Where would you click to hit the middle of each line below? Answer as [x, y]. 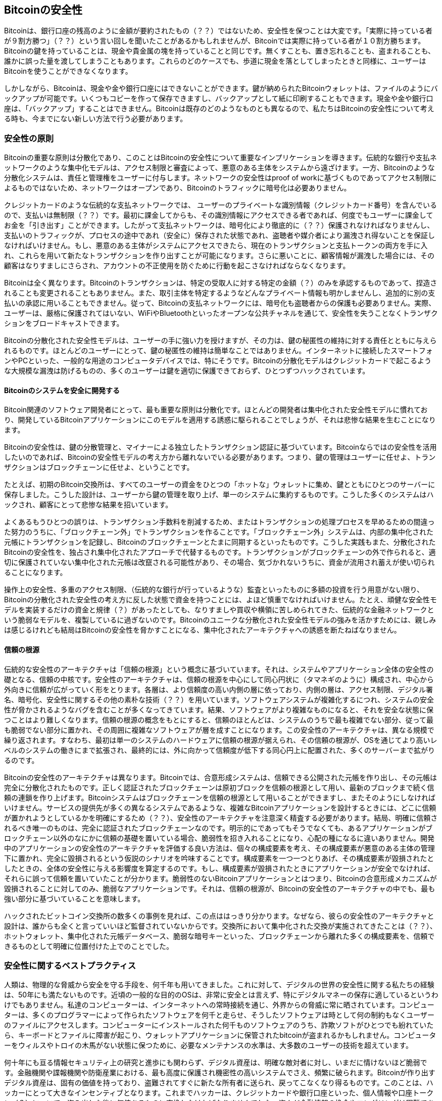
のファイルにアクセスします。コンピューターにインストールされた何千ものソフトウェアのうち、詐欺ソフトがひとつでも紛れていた [219, 1025]
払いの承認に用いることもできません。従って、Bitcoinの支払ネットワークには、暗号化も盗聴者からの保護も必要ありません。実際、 [220, 303]
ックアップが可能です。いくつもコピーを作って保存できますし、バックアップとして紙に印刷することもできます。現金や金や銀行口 [219, 99]
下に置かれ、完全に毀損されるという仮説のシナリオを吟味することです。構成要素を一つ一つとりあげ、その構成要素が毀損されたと [219, 858]
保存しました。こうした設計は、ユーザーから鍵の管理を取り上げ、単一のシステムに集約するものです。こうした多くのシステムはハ [219, 495]
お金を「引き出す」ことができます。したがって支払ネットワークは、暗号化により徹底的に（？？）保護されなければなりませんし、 [219, 225]
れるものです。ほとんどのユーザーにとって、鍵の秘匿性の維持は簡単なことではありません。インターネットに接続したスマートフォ [218, 351]
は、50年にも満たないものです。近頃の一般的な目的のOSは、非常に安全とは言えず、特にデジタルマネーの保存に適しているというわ [221, 995]
